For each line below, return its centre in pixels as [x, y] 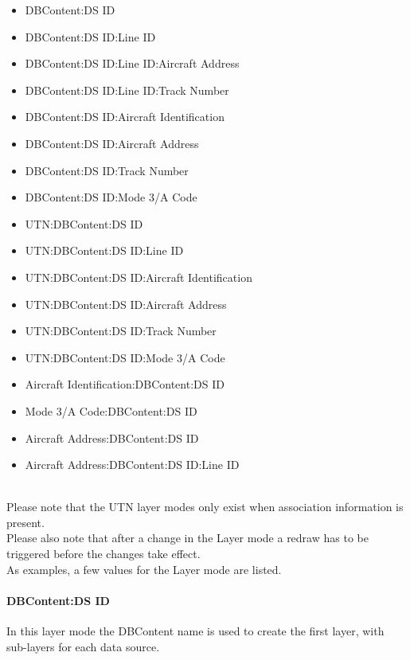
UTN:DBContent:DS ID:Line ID [104, 250]
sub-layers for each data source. [83, 646]
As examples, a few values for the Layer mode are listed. [144, 569]
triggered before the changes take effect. [103, 554]
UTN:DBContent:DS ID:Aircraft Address [126, 304]
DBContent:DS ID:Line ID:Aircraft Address [132, 63]
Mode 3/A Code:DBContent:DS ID [111, 410]
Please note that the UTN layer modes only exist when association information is [205, 507]
